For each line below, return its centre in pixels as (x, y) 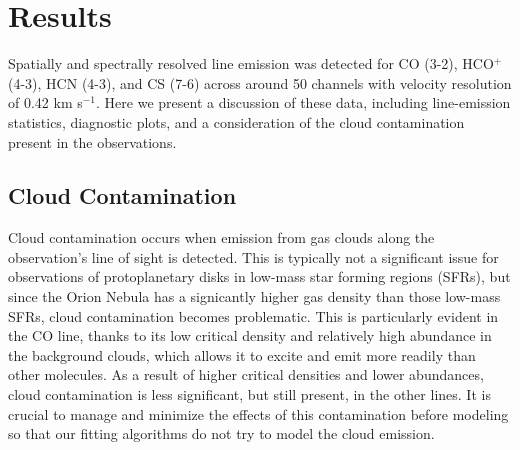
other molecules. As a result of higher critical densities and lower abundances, (246, 374)
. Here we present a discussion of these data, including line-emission (303, 102)
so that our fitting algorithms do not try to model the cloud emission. (221, 433)
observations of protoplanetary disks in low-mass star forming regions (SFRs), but (259, 276)
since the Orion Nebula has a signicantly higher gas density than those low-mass (254, 296)
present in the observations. (92, 141)
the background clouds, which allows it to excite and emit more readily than (242, 354)
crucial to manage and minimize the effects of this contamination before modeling (258, 413)
